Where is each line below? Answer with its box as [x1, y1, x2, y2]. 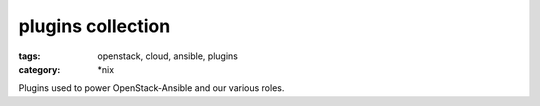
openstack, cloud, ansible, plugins [97, 50, 239, 62]
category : [18, 63, 61, 75]
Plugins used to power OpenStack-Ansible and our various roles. [18, 82, 285, 94]
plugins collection [18, 15, 171, 37]
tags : [18, 50, 41, 62]
